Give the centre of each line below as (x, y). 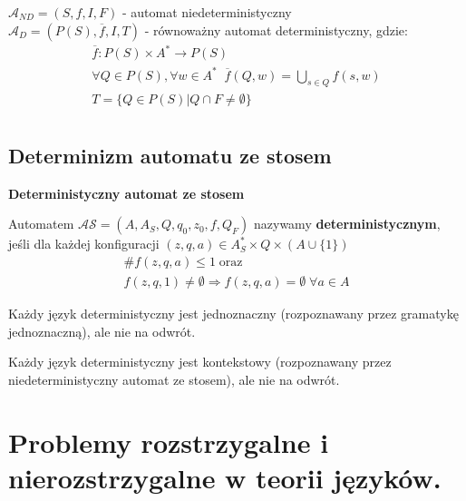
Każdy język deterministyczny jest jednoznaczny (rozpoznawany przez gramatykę (233, 313)
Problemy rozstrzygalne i (169, 442)
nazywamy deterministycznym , (347, 224)
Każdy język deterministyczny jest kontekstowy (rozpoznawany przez (200, 362)
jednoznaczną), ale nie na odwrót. (102, 331)
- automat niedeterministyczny (207, 12)
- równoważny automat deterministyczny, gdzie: (276, 29)
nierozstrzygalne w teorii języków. (225, 477)
